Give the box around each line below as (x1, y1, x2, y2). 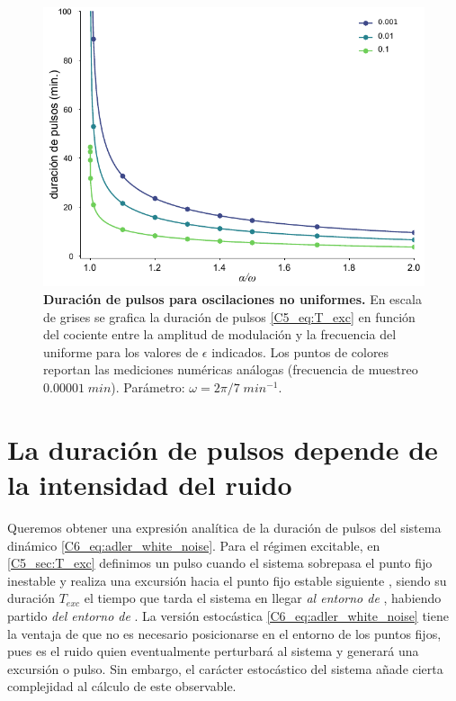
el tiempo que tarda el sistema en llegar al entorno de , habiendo (84, 589, 442, 607)
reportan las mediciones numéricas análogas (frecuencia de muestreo (43, 360, 418, 379)
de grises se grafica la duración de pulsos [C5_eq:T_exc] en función (43, 307, 416, 326)
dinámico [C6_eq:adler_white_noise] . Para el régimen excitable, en (7, 535, 380, 554)
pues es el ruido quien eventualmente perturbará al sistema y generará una (7, 642, 419, 661)
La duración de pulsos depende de (7, 430, 438, 467)
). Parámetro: (111, 378, 185, 397)
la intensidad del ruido (7, 466, 292, 502)
